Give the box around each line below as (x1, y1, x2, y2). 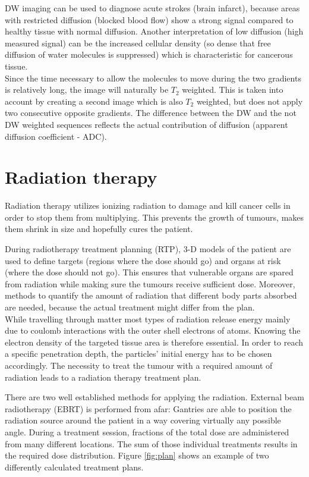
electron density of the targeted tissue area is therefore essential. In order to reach (5, 335, 303, 348)
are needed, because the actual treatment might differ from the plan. (5, 301, 255, 313)
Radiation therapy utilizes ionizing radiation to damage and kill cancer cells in (5, 199, 291, 212)
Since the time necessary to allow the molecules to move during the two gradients (5, 71, 301, 84)
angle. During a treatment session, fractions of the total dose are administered (5, 425, 289, 438)
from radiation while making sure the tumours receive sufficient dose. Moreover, (5, 277, 295, 290)
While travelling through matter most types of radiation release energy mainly (5, 312, 291, 325)
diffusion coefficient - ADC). (5, 130, 107, 142)
